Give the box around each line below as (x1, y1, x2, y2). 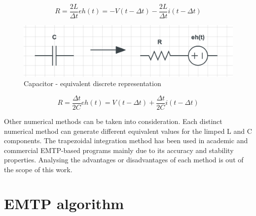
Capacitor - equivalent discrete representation (24, 78, 161, 89)
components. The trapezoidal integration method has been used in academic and (4, 135, 248, 146)
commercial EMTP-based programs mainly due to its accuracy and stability (4, 145, 234, 155)
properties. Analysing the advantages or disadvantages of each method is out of (4, 154, 244, 165)
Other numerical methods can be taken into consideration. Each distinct (4, 116, 222, 126)
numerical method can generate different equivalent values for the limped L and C (4, 125, 252, 136)
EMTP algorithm (4, 193, 124, 213)
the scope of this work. (4, 164, 73, 175)
